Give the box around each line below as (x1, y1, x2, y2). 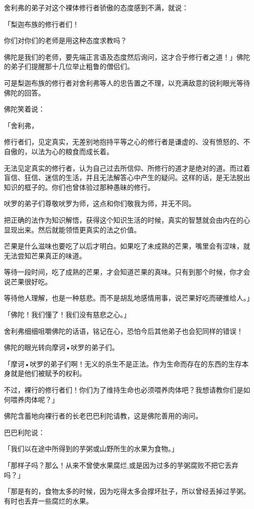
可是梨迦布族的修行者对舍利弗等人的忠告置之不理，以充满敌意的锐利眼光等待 (4, 77, 250, 88)
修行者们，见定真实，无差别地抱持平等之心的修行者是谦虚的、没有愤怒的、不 (4, 137, 250, 147)
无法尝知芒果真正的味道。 (4, 250, 86, 260)
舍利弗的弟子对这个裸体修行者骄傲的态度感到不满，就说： (4, 2, 189, 12)
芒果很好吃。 (10, 276, 52, 286)
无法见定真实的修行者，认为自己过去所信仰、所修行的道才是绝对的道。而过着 (4, 162, 250, 173)
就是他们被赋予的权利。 (10, 368, 86, 378)
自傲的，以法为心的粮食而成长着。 (4, 146, 113, 156)
